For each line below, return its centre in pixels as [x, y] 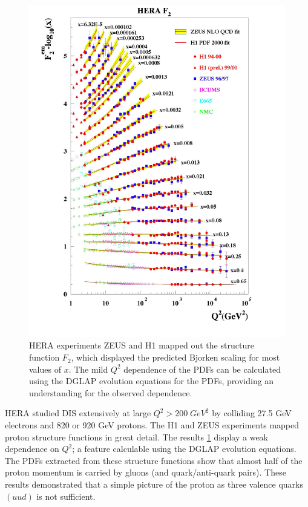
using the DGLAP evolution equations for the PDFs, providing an [152, 381]
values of [45, 369]
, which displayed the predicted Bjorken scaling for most [175, 357]
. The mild [88, 369]
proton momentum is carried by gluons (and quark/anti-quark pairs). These [146, 472]
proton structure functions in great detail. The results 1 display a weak [136, 437]
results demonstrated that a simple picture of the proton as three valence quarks [154, 484]
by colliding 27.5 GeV [252, 413]
